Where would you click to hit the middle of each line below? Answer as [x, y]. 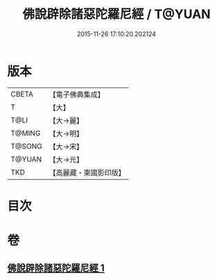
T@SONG [27, 146]
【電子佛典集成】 [77, 94]
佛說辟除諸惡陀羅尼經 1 [56, 268]
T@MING [26, 133]
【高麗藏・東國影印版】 [87, 172]
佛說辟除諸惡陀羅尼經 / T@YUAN [116, 14]
